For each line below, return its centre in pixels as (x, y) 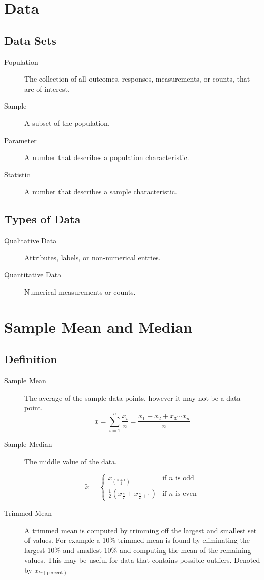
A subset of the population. (67, 123)
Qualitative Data (31, 240)
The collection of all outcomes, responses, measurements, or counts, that (137, 79)
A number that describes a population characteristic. (107, 157)
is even (186, 494)
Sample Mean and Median (98, 326)
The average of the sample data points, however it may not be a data (133, 397)
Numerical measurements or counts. (80, 291)
